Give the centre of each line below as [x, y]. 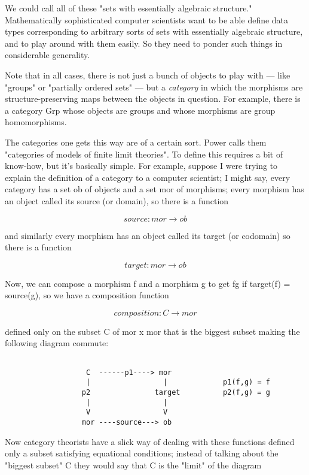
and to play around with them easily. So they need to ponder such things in [144, 43]
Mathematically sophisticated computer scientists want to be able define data [147, 19]
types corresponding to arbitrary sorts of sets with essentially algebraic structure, [154, 31]
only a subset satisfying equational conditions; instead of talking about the [142, 453]
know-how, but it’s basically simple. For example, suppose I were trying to [141, 166]
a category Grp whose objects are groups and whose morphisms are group [140, 110]
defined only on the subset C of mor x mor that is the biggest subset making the [152, 331]
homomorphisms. [36, 122]
